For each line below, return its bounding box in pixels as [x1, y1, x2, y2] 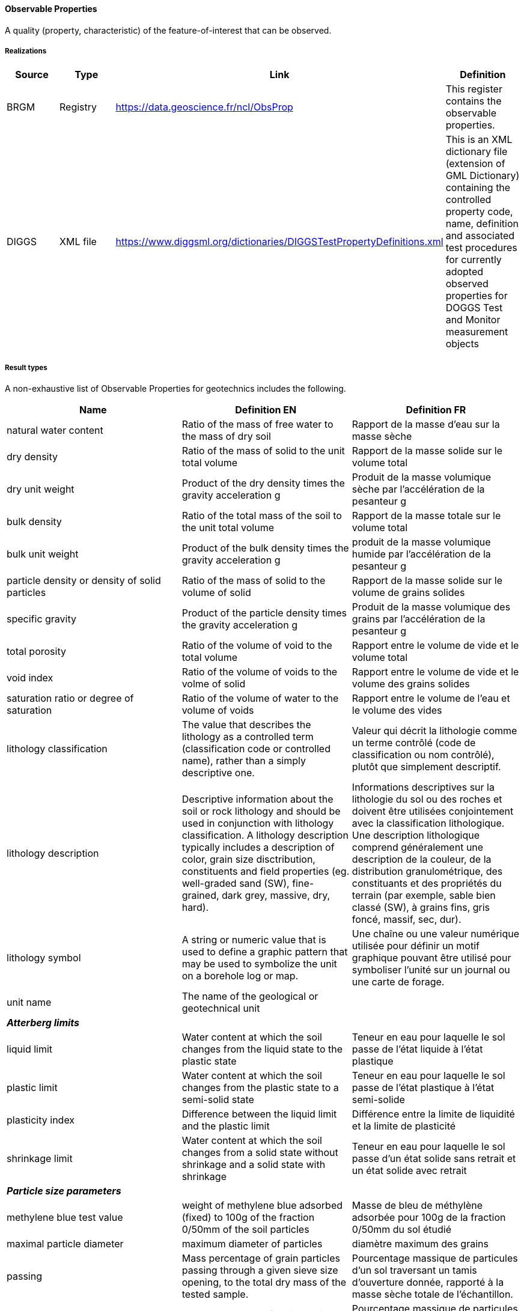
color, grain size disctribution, [181, 853, 315, 866]
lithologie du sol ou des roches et [352, 793, 502, 806]
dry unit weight [7, 483, 75, 496]
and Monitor [445, 314, 501, 326]
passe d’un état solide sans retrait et [352, 1152, 516, 1165]
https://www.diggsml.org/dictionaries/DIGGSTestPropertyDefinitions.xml [115, 236, 443, 248]
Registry [59, 101, 97, 114]
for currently [445, 254, 502, 266]
